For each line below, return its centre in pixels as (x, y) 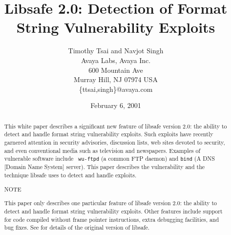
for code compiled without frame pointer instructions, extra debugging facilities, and (112, 219)
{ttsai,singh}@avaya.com (116, 89)
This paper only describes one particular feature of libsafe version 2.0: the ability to (111, 203)
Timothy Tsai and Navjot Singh (116, 51)
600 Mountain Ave (116, 70)
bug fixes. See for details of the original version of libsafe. (77, 227)
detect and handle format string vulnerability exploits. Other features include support (113, 211)
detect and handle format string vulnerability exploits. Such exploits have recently (109, 134)
